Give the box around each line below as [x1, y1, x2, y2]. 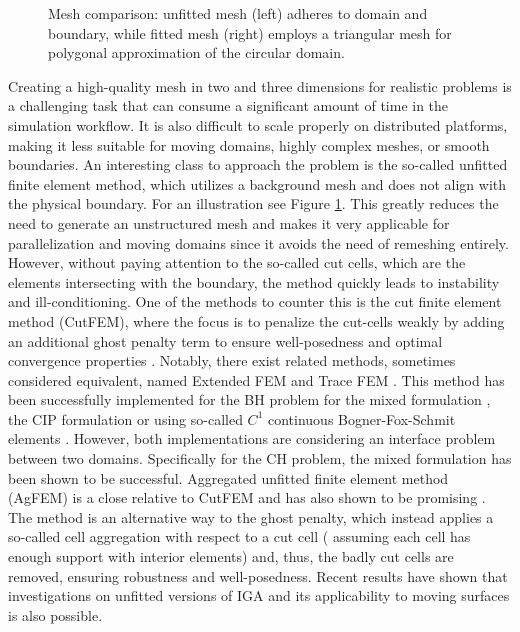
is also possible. [8, 604, 103, 625]
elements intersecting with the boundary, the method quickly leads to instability [8, 271, 500, 292]
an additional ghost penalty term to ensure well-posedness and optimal [8, 330, 443, 351]
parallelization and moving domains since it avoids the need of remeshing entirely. [8, 232, 509, 253]
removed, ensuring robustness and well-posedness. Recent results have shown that [8, 565, 508, 586]
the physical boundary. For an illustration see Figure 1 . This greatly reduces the [8, 193, 499, 214]
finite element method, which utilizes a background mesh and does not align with [8, 173, 507, 194]
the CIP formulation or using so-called [8, 408, 243, 429]
